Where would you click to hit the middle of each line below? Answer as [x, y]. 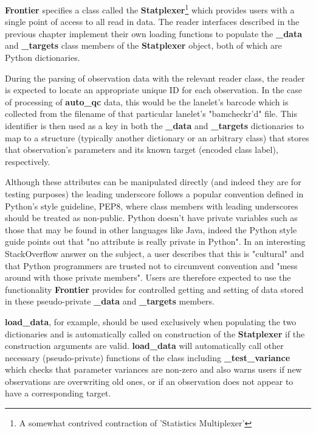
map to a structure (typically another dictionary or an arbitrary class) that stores [157, 137]
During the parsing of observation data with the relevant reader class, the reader [155, 78]
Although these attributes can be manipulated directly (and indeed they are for [153, 182]
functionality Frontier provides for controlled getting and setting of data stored [154, 289]
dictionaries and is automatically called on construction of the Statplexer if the [155, 333]
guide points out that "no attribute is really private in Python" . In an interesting [155, 241]
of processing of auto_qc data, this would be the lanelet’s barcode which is [147, 101]
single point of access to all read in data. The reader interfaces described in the [152, 22]
